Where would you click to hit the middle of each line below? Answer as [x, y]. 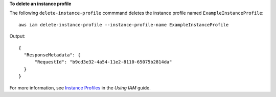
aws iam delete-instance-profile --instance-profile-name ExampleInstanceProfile [124, 25]
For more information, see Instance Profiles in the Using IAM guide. [80, 88]
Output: [17, 36]
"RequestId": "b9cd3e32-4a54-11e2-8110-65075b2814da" [103, 62]
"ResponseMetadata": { [52, 55]
